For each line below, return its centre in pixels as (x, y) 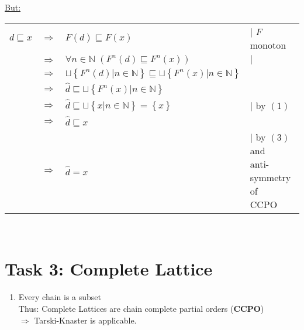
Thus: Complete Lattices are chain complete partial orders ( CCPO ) (141, 308)
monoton (268, 45)
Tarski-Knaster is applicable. (85, 320)
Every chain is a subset (60, 297)
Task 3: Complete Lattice (109, 269)
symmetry (270, 177)
